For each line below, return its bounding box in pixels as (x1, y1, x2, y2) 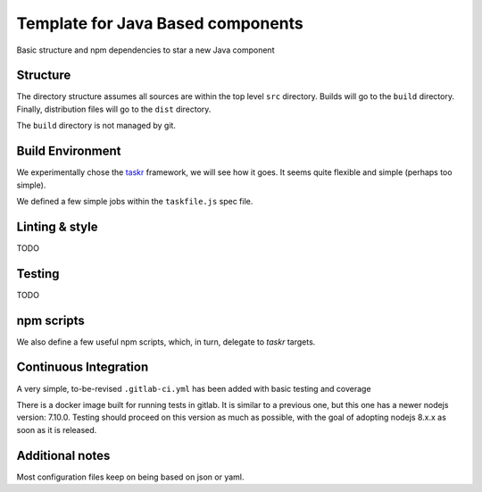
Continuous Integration (16, 360, 149, 375)
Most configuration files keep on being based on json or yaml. (16, 471, 245, 482)
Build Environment (16, 144, 121, 159)
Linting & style (16, 219, 98, 234)
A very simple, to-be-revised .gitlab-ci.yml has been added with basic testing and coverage (16, 383, 371, 394)
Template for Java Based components (16, 13, 303, 33)
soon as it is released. (16, 424, 97, 435)
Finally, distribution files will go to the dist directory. (16, 104, 212, 114)
